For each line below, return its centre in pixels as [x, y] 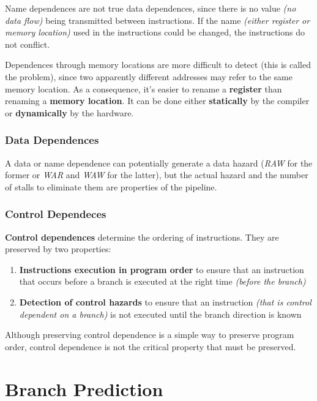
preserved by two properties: [58, 249]
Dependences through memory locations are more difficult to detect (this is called [158, 65]
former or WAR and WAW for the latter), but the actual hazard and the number [157, 175]
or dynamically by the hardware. [69, 112]
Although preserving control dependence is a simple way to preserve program [150, 335]
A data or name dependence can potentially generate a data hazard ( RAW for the [159, 163]
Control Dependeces [56, 214]
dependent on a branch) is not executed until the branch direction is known [160, 314]
